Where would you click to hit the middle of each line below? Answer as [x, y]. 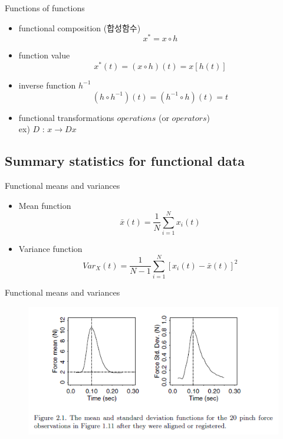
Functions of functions [45, 8]
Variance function [50, 249]
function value [44, 55]
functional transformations [66, 117]
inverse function [47, 85]
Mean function [45, 205]
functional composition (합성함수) [80, 27]
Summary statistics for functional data [125, 161]
